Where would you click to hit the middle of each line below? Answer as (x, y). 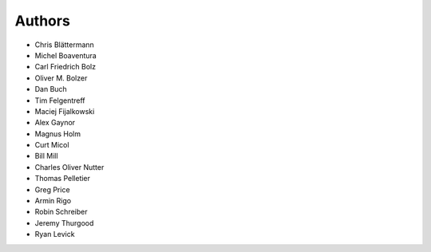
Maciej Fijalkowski (65, 111)
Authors (43, 21)
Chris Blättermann (65, 45)
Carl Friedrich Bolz (65, 67)
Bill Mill (47, 156)
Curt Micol (52, 145)
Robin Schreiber (61, 212)
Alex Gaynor (55, 123)
